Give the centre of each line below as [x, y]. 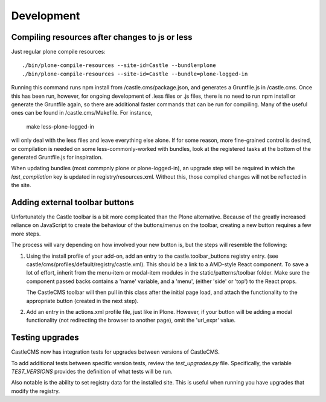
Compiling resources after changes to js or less [102, 37]
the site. [21, 185]
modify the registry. [36, 391]
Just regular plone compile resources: [58, 52]
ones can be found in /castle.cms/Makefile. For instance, [82, 113]
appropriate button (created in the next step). [82, 301]
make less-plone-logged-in [60, 126]
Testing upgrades [45, 338]
